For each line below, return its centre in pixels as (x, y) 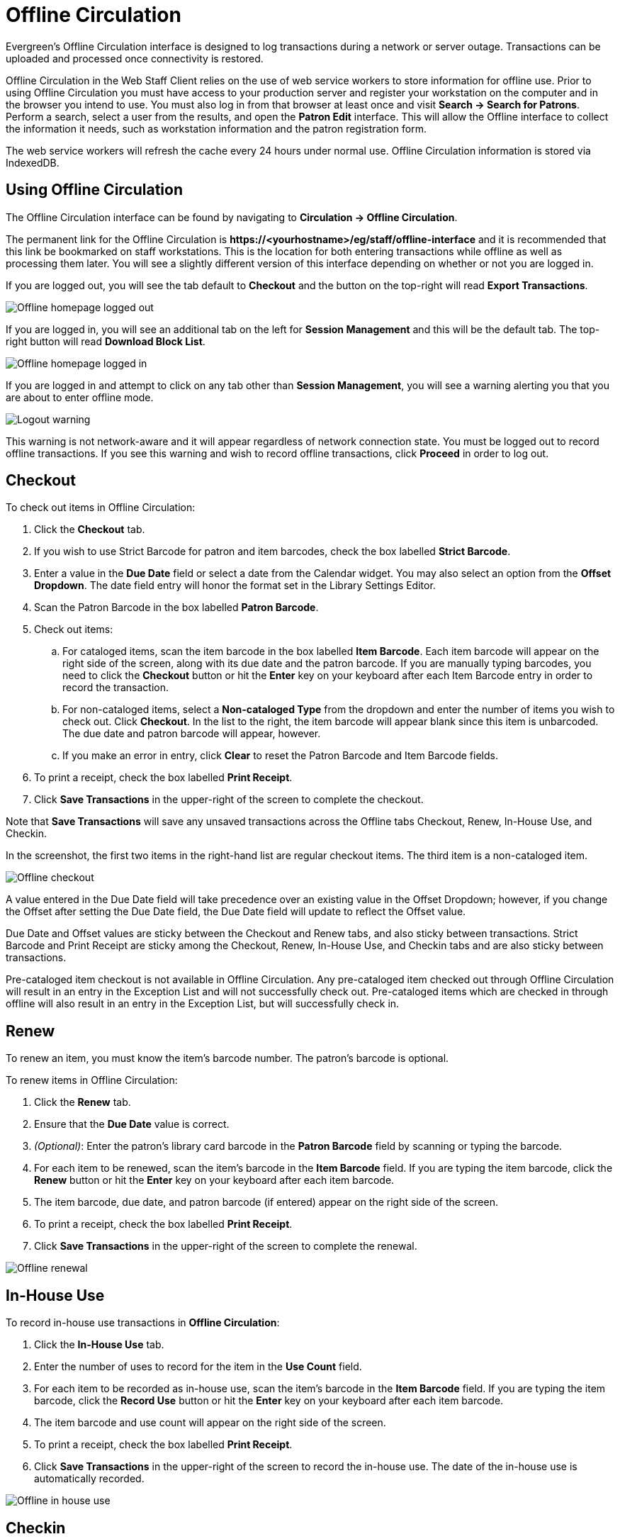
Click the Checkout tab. (90, 530)
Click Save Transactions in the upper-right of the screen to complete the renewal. (226, 1246)
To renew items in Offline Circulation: (92, 1080)
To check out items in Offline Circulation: (101, 508)
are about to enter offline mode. (80, 397)
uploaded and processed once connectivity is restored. (135, 58)
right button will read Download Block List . (106, 341)
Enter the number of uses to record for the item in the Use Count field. (198, 1367)
